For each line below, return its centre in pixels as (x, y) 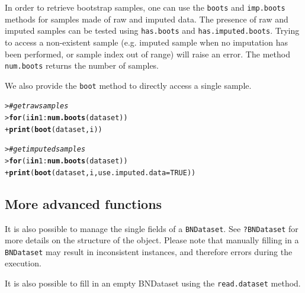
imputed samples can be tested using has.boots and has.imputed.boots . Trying (152, 30)
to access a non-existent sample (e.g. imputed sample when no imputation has (146, 42)
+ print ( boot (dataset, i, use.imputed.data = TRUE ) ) (100, 173)
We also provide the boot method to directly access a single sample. (128, 85)
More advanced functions (84, 203)
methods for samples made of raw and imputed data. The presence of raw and (147, 19)
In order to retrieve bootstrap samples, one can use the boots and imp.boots (145, 7)
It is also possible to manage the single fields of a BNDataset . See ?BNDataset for (152, 228)
